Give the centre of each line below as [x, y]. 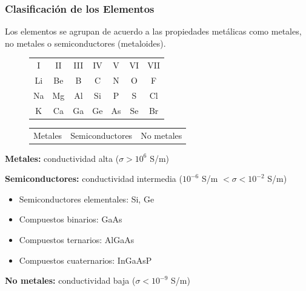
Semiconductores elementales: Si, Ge [87, 199]
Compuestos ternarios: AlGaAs [77, 239]
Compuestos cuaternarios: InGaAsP [85, 260]
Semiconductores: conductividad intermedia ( [94, 179]
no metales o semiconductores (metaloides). [85, 43]
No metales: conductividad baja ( [70, 280]
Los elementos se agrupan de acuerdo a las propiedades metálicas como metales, [153, 31]
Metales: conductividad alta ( [62, 158]
